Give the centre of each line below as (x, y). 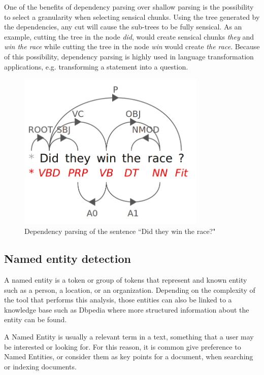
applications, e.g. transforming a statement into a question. (96, 66)
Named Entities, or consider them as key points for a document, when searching (129, 356)
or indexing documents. (40, 366)
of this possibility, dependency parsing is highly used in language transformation (129, 56)
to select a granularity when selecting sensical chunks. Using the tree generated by (132, 16)
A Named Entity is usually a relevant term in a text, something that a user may (129, 337)
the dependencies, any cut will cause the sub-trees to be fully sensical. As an (123, 27)
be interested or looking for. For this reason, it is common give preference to (123, 346)
